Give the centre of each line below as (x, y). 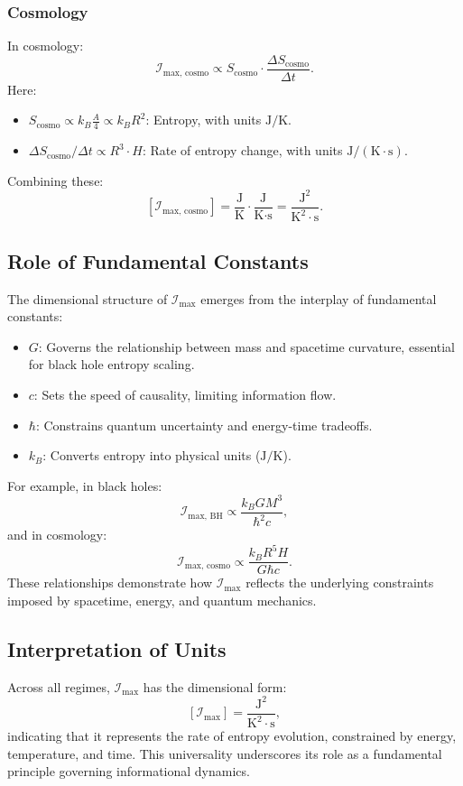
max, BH (205, 516)
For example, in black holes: (85, 485)
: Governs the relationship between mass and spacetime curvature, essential (246, 346)
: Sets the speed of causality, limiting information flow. (185, 394)
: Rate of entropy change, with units (242, 150)
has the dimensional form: (215, 686)
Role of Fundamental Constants (158, 260)
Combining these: (56, 180)
